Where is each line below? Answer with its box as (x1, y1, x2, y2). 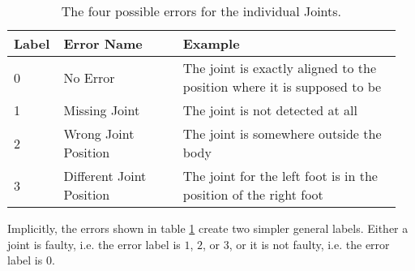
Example (182, 34, 240, 53)
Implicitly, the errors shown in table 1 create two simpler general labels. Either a (7, 220, 409, 236)
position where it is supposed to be (182, 77, 382, 96)
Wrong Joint (63, 124, 135, 143)
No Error (63, 67, 115, 87)
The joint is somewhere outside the (182, 124, 382, 143)
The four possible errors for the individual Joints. (61, 2, 342, 20)
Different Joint (63, 166, 147, 185)
